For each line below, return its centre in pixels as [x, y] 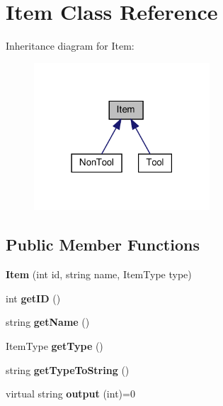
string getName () [48, 322]
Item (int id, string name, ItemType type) [99, 274]
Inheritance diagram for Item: [70, 46]
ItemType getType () [55, 346]
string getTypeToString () [68, 369]
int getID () [33, 298]
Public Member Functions [103, 245]
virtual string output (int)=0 [70, 394]
